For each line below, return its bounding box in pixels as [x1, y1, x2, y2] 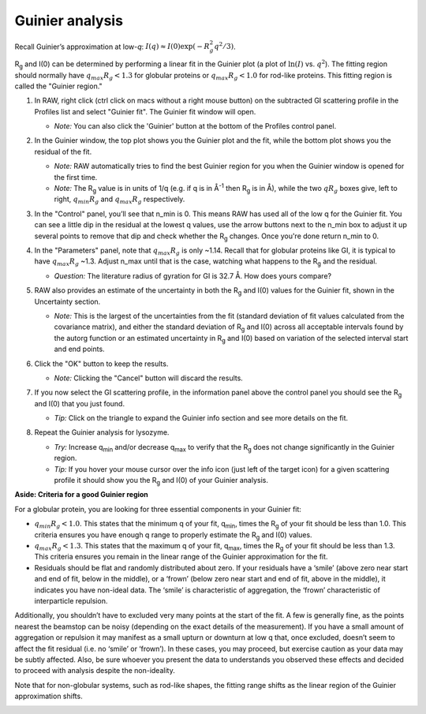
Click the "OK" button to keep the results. [34, 359, 169, 368]
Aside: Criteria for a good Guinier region [14, 490, 149, 499]
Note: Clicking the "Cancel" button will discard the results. [54, 373, 244, 383]
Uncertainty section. [34, 297, 101, 306]
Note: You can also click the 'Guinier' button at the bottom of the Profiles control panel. [54, 121, 337, 131]
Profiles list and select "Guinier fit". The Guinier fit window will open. [34, 107, 256, 116]
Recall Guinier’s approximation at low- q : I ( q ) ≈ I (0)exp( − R [14, 42, 211, 51]
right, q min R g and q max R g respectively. [54, 194, 185, 206]
